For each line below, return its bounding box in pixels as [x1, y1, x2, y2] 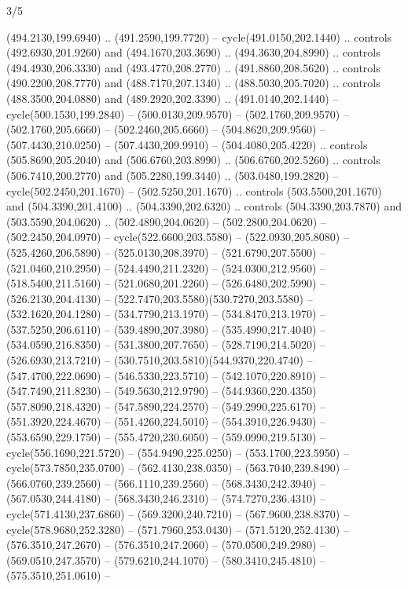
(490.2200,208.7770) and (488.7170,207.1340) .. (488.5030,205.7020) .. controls [6, 75, 380, 91]
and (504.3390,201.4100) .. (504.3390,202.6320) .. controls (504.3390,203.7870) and [6, 198, 402, 214]
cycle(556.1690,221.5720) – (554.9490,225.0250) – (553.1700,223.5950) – [6, 444, 349, 460]
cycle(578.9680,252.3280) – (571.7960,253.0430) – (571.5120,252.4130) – [6, 521, 349, 537]
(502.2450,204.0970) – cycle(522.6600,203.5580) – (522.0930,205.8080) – [6, 229, 349, 245]
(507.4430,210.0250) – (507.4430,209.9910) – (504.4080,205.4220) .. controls [6, 136, 368, 152]
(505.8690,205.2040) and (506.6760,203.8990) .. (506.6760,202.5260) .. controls [6, 152, 380, 168]
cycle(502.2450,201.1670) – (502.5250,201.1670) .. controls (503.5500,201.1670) [6, 182, 382, 199]
